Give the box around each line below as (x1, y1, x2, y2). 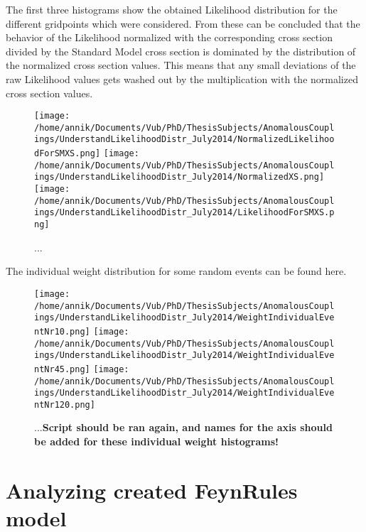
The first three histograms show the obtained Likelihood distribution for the (6, 2, 338, 16)
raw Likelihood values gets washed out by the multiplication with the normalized (6, 71, 358, 86)
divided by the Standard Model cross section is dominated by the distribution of (6, 43, 356, 58)
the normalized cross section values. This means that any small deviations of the (6, 58, 356, 72)
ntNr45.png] (34, 364, 90, 374)
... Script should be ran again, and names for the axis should (34, 420, 333, 435)
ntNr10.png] (34, 326, 90, 337)
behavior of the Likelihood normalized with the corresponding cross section (6, 30, 333, 45)
